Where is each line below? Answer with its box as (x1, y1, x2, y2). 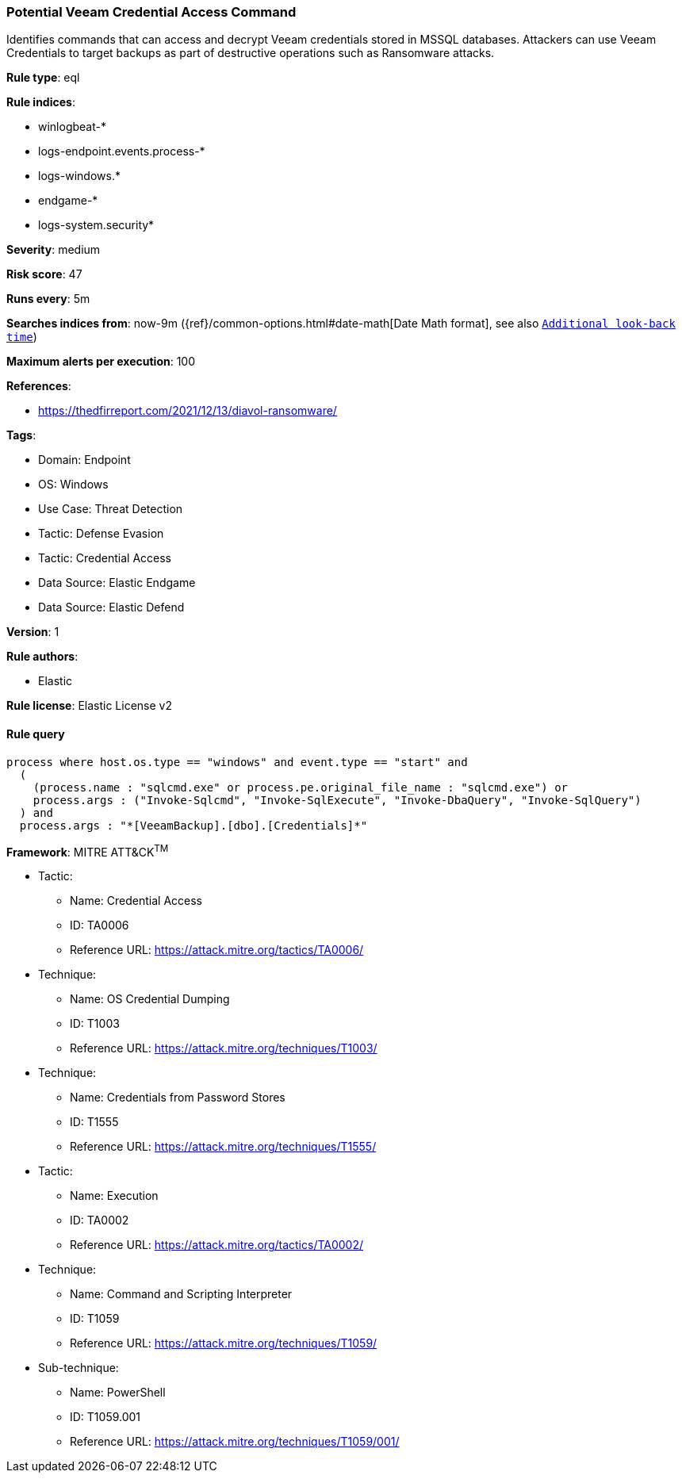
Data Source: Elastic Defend (38, 600, 185, 615)
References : (6, 379, 71, 393)
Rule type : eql (6, 71, 80, 85)
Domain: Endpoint (38, 453, 131, 467)
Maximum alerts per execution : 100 (6, 354, 196, 369)
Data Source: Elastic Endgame (38, 576, 196, 590)
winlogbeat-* (38, 120, 106, 134)
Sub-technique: (38, 1361, 119, 1375)
